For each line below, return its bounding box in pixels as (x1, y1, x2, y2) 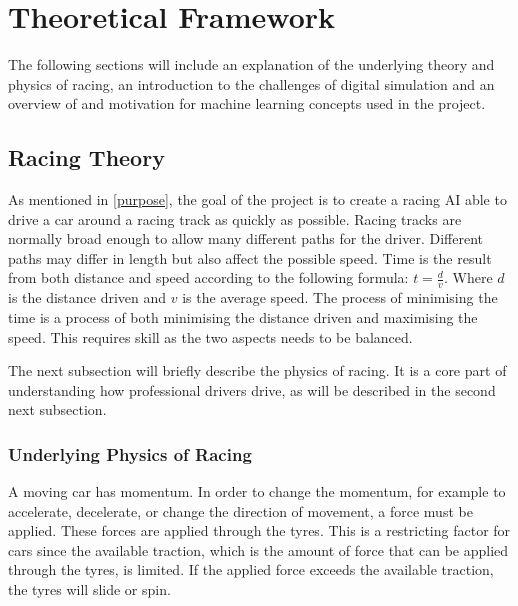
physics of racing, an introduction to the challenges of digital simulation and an (8, 73, 495, 94)
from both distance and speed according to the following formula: (8, 267, 409, 288)
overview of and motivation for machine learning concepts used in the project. (8, 93, 486, 114)
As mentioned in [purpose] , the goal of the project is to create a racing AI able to (8, 189, 507, 210)
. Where (443, 267, 493, 288)
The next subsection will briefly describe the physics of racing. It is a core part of (8, 360, 507, 381)
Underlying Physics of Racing (8, 441, 252, 466)
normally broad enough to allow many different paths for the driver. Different (8, 228, 484, 249)
